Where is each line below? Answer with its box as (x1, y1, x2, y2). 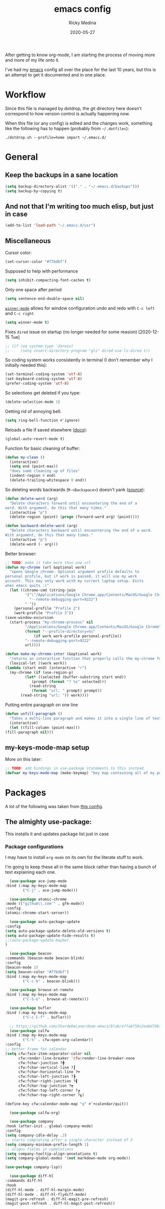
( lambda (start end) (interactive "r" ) (5, 665, 87, 670)
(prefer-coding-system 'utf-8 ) (5, 381, 69, 386)
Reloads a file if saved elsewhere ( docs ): (5, 427, 87, 432)
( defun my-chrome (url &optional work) (5, 565, 87, 570)
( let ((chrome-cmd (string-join (9, 588, 76, 593)
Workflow (5, 89, 46, 101)
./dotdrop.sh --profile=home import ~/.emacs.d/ (5, 135, 107, 140)
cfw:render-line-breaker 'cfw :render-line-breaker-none (18, 1056, 135, 1061)
